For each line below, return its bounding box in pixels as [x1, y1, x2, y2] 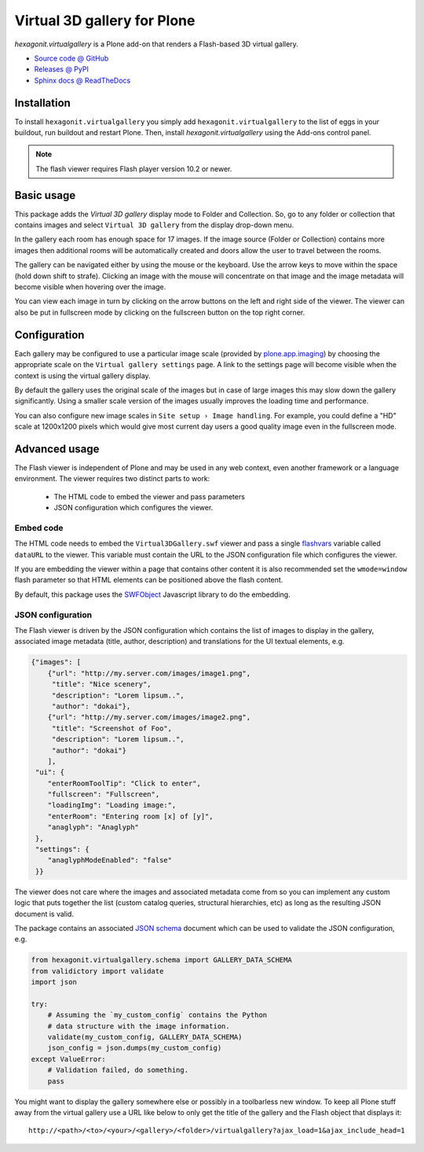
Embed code [14, 522, 64, 533]
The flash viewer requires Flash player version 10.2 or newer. [35, 164, 232, 173]
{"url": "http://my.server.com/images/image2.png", [47, 712, 251, 722]
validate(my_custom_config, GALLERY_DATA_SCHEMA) [47, 1032, 243, 1042]
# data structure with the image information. [47, 1021, 231, 1030]
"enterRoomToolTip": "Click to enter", [47, 778, 202, 788]
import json [31, 977, 78, 987]
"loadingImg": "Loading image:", [47, 801, 177, 810]
